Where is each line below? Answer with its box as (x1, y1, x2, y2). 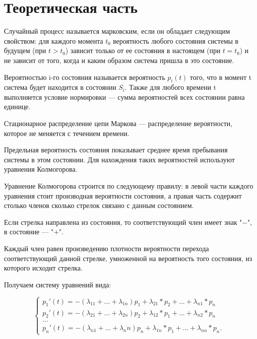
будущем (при (4, 45, 46, 56)
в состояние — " (4, 226, 54, 237)
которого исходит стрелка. (4, 263, 83, 273)
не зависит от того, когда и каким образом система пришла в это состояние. (4, 55, 234, 65)
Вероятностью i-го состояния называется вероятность (4, 71, 165, 82)
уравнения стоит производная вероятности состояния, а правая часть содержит (4, 190, 242, 201)
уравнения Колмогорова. (4, 164, 77, 174)
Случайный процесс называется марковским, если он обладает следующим (4, 26, 230, 36)
